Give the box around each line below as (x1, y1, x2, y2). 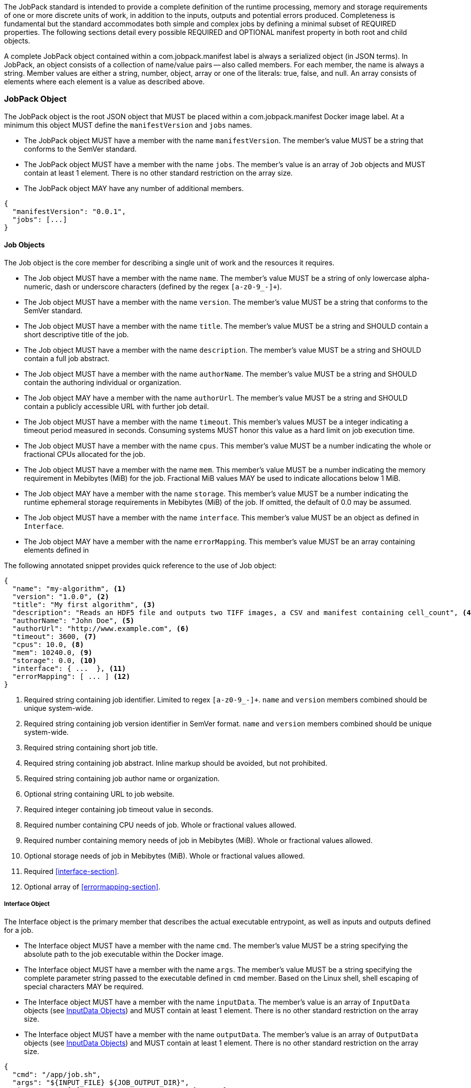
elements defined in (24, 545, 89, 554)
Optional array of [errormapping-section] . (24, 882, 161, 891)
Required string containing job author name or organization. (24, 774, 220, 783)
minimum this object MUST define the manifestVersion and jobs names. (4, 120, 252, 129)
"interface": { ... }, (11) (12, 664, 126, 672)
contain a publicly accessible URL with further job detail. (24, 402, 209, 411)
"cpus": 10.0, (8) (12, 640, 84, 649)
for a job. (4, 925, 33, 934)
